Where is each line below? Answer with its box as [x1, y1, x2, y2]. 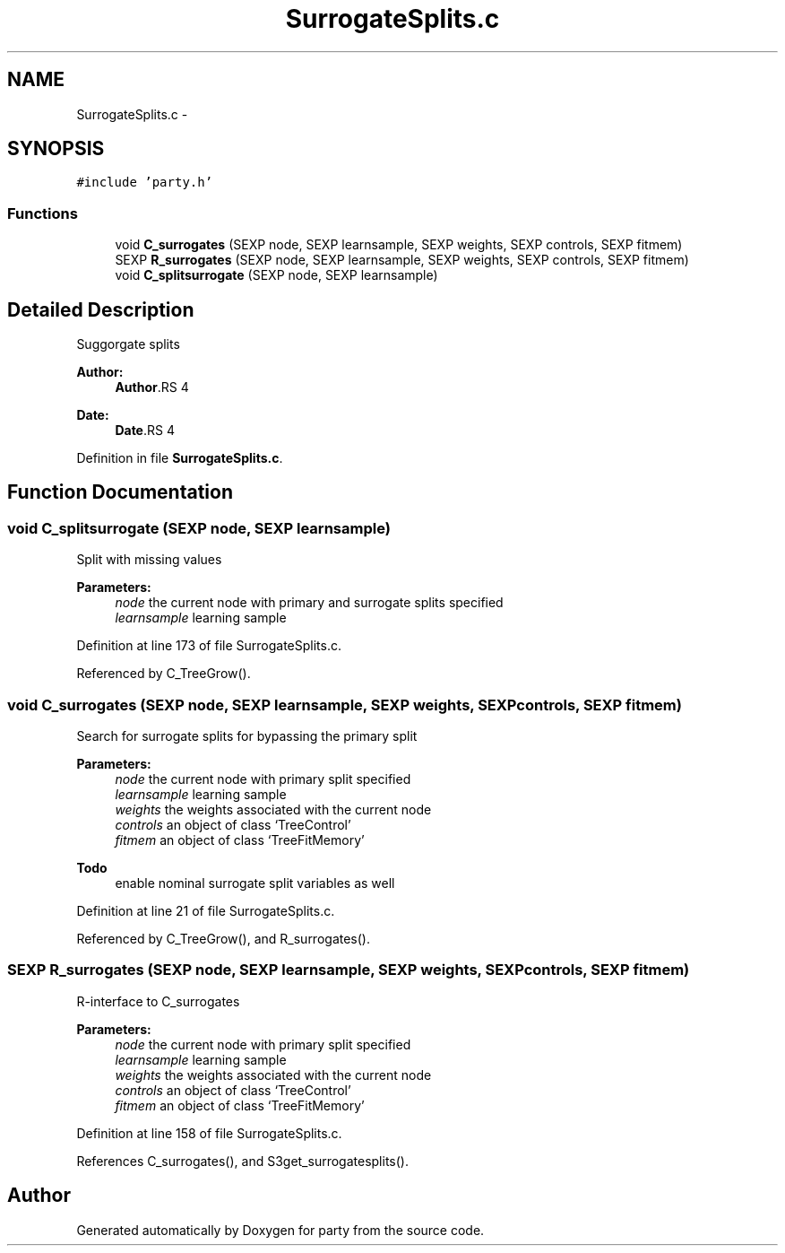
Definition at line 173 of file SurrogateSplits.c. [76, 638, 342, 654]
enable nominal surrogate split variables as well [115, 875, 395, 891]
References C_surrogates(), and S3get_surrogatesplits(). [76, 1153, 409, 1169]
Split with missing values [76, 552, 222, 568]
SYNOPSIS [7, 137, 105, 161]
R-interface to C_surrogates [76, 993, 240, 1009]
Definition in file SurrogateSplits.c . [76, 450, 283, 466]
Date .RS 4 [115, 422, 175, 439]
